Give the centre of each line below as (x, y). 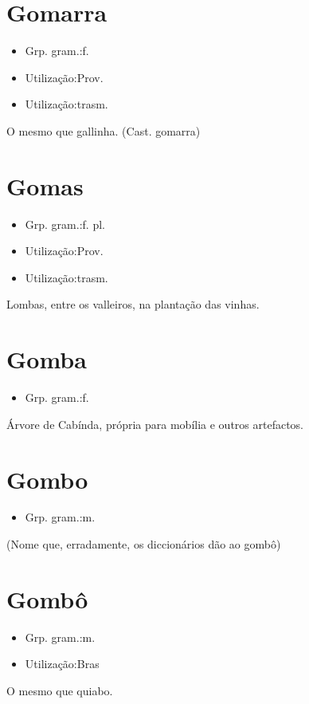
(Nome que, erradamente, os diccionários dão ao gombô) (144, 544)
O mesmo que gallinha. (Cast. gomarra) (104, 130)
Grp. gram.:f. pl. (65, 224)
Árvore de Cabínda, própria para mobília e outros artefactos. (155, 424)
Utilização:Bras (62, 664)
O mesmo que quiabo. (60, 690)
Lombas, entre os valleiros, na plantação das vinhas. (133, 304)
